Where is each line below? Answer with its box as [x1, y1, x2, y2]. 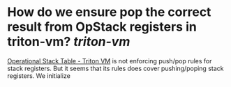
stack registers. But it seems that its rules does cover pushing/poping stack [7, 64, 224, 72]
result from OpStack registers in [7, 19, 197, 35]
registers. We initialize [7, 71, 71, 80]
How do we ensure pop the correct [7, 4, 211, 20]
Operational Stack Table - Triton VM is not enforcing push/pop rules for [7, 56, 212, 65]
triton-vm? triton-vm [7, 34, 131, 49]
